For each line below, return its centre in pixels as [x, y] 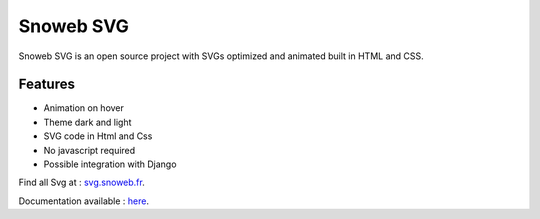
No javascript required [89, 150]
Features [46, 84]
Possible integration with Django [110, 164]
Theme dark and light [87, 122]
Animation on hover [84, 108]
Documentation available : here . [84, 201]
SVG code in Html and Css [98, 136]
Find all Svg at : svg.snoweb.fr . [81, 182]
